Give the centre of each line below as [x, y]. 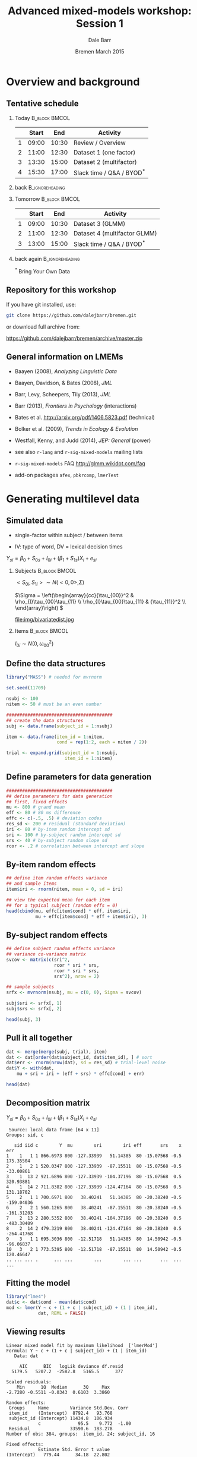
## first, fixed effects [37, 802]
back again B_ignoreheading [47, 259]
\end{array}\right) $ [39, 608]
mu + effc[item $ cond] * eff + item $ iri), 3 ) [91, 916]
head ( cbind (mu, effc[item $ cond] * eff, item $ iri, [69, 911]
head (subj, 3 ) [24, 1019]
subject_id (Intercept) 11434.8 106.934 [61, 1418]
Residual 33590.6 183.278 [61, 1428]
